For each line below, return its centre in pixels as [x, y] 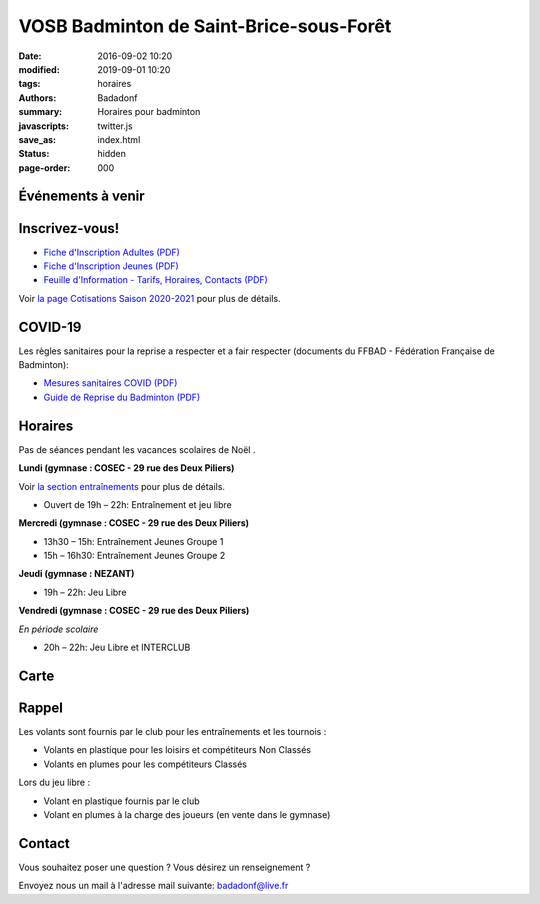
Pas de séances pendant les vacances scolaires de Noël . [137, 449]
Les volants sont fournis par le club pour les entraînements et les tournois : [172, 731]
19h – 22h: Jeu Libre [85, 592]
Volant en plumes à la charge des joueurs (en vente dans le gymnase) [187, 814]
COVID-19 [50, 326]
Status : [34, 154]
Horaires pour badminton [149, 112]
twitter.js [115, 126]
